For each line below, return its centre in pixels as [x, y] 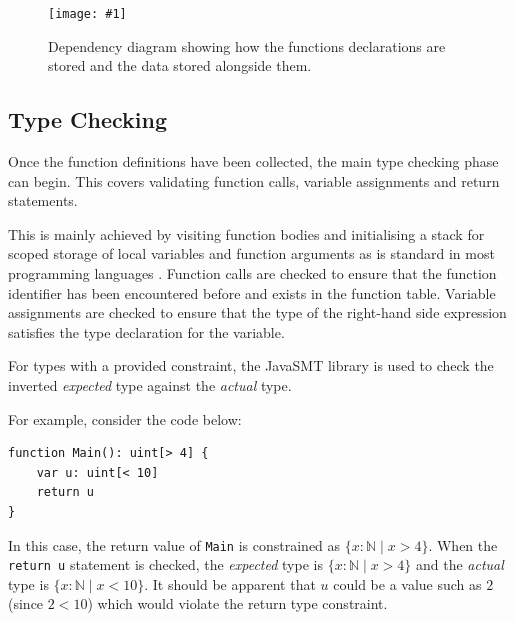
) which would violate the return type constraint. [237, 603]
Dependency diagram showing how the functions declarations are [247, 45]
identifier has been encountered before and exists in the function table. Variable [252, 292]
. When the [463, 544]
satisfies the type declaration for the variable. [146, 331]
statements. [43, 200]
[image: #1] [87, 14]
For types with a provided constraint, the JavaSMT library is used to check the [251, 365]
